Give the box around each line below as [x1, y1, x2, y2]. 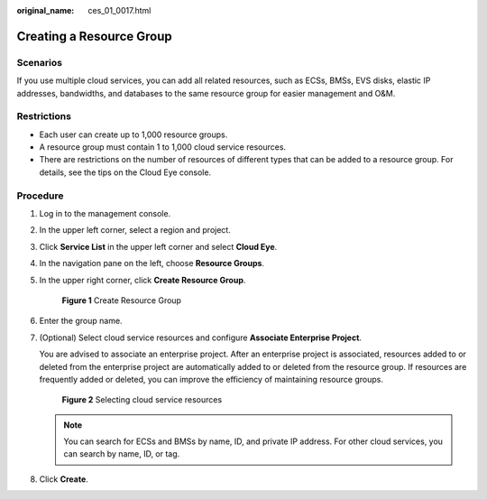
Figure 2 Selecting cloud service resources [61, 394, 223, 405]
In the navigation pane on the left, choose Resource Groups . [39, 258, 265, 269]
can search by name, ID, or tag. [63, 448, 180, 459]
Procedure [16, 189, 64, 202]
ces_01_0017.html [87, 5, 152, 15]
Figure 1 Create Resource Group [61, 294, 182, 306]
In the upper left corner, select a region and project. [39, 225, 232, 236]
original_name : [16, 5, 75, 15]
